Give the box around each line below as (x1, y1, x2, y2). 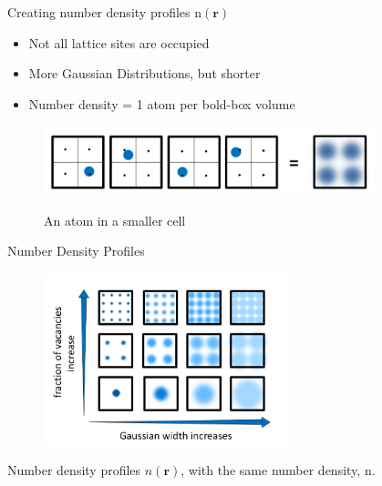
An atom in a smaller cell (44, 210, 186, 229)
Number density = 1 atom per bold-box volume (28, 94, 295, 113)
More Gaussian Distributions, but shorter (28, 64, 261, 83)
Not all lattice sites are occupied (28, 33, 210, 52)
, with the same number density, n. (181, 461, 376, 480)
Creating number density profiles (7, 3, 191, 21)
